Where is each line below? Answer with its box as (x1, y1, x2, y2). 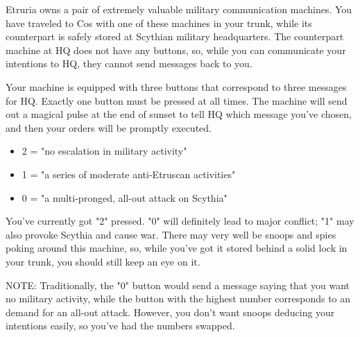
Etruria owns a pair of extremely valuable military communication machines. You (6, 2, 352, 16)
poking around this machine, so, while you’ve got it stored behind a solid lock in (6, 241, 348, 255)
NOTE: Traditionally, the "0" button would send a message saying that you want (6, 277, 350, 292)
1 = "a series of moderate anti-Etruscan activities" (22, 166, 236, 181)
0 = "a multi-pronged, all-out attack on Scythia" (22, 190, 228, 205)
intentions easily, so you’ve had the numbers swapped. (6, 318, 235, 333)
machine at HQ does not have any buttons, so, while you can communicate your (6, 42, 346, 57)
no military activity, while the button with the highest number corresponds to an (6, 291, 351, 306)
